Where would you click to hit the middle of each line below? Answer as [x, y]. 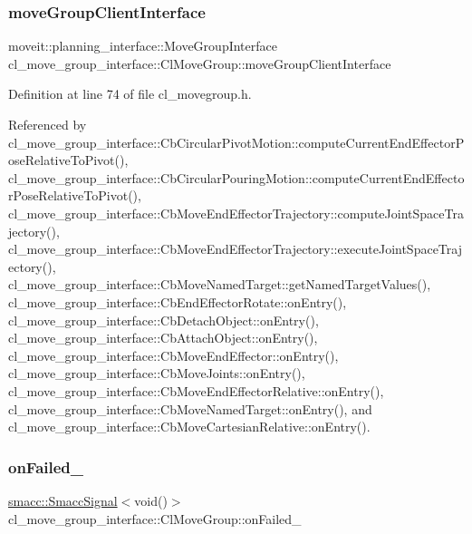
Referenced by [48, 124]
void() [151, 500]
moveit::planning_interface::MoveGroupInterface [143, 46]
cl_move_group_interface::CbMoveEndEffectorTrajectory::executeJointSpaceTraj [235, 249]
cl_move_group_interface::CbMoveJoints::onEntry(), [157, 373]
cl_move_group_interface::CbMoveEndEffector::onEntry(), [173, 355]
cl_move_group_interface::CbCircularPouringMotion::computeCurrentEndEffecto [236, 177]
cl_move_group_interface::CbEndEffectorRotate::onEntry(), [178, 301]
